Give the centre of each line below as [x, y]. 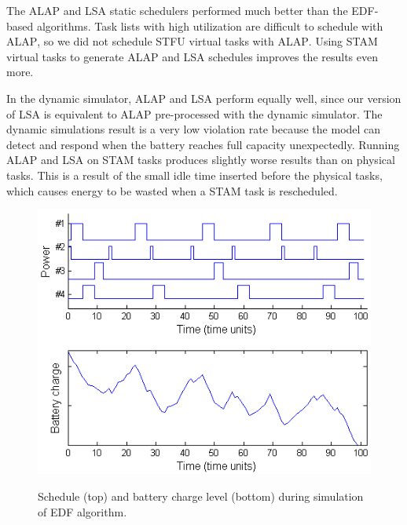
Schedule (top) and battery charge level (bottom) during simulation [201, 496]
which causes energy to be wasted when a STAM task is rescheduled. [172, 190]
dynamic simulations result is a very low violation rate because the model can [194, 129]
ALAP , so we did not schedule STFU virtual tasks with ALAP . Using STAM [192, 41]
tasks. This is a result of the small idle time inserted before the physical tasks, [194, 175]
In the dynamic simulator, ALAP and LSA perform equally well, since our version [204, 98]
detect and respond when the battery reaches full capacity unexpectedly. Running [203, 144]
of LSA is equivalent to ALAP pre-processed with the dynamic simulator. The [194, 113]
